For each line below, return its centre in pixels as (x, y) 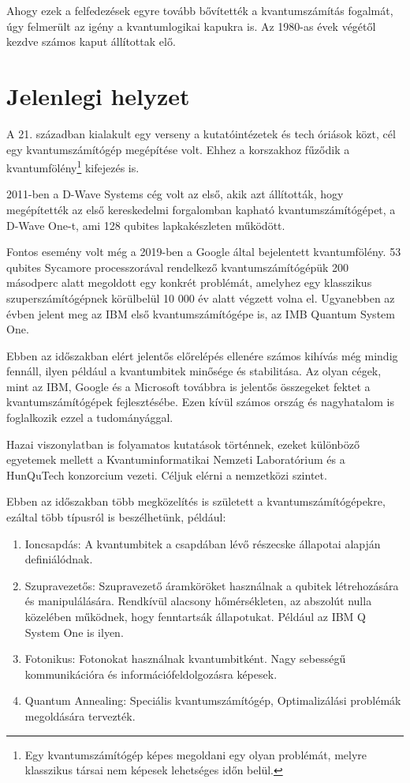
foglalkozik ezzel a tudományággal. (90, 418)
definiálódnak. (59, 559)
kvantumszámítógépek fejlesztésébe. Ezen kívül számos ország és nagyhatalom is (200, 402)
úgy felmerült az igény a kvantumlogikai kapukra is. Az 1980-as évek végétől (191, 26)
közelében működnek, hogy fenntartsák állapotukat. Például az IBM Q (196, 616)
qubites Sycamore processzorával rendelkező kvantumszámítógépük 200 (178, 267)
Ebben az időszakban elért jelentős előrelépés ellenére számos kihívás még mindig (202, 355)
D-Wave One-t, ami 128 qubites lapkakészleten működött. (146, 225)
